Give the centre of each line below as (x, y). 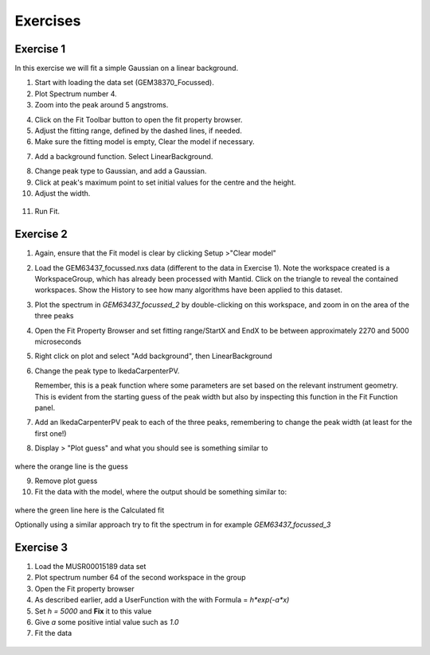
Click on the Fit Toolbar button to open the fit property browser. (139, 119)
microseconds (58, 341)
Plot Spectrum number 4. (76, 94)
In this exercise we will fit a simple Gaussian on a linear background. (127, 68)
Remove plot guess (66, 481)
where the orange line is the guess (72, 466)
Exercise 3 (41, 547)
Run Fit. (47, 212)
